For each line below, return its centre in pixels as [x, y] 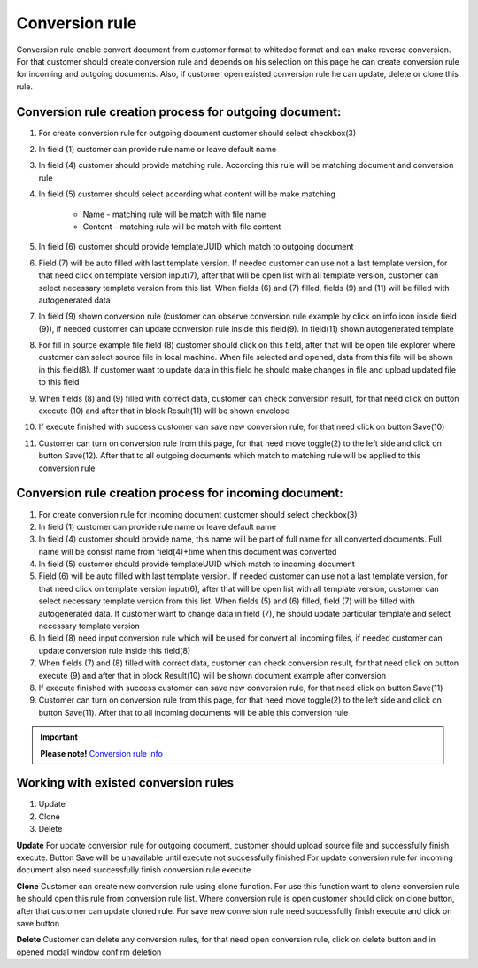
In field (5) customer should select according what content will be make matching [187, 194]
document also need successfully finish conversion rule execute [134, 870]
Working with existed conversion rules [125, 783]
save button [38, 923]
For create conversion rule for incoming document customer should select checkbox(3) [198, 514]
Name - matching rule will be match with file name [174, 214]
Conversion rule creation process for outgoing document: [179, 112]
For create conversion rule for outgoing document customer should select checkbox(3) [197, 133]
